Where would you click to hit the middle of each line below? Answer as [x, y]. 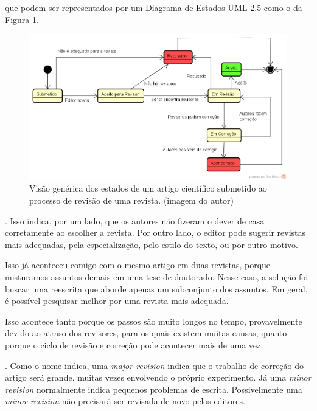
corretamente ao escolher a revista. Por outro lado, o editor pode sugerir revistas [155, 233]
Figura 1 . [22, 19]
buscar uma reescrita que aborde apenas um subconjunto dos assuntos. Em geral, [156, 288]
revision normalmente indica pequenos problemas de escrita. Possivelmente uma [154, 389]
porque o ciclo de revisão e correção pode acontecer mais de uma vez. [134, 345]
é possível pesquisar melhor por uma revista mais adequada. [117, 301]
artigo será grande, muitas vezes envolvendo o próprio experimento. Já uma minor [158, 377]
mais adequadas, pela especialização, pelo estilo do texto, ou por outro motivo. [152, 244]
